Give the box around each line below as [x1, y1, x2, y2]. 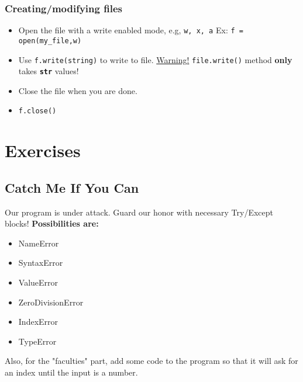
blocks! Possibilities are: [5, 217, 99, 230]
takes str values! [18, 65, 79, 77]
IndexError [18, 315, 58, 328]
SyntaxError [18, 256, 63, 269]
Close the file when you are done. [18, 84, 137, 96]
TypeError [18, 335, 57, 347]
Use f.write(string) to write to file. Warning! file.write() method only [18, 53, 292, 65]
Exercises [5, 138, 81, 162]
